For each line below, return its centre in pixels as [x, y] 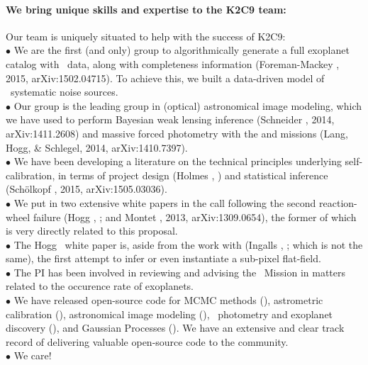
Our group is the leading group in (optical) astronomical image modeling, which [188, 105]
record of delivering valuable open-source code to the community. [147, 341]
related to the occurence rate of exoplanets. [100, 286]
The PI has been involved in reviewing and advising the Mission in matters [179, 272]
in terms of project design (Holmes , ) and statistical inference [193, 175]
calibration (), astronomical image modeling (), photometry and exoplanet [169, 314]
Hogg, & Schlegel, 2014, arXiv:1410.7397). [97, 147]
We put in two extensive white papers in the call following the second [165, 202]
